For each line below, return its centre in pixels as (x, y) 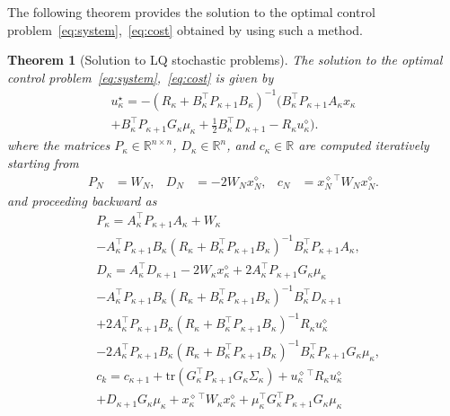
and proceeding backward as (82, 200)
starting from (43, 162)
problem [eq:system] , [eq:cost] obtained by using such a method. (185, 29)
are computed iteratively (364, 145)
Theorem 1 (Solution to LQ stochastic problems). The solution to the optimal (225, 60)
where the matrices (59, 145)
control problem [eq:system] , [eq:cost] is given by (141, 77)
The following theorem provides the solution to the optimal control (191, 12)
